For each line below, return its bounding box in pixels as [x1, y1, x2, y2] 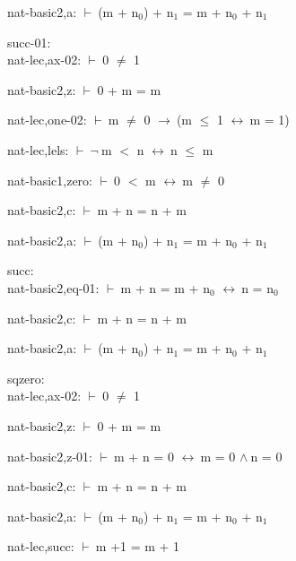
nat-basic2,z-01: [7, 446, 92, 465]
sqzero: [7, 368, 45, 387]
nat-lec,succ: [7, 537, 74, 556]
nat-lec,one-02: [7, 110, 87, 129]
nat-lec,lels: [7, 140, 69, 159]
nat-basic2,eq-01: [7, 278, 100, 297]
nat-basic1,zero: [7, 170, 93, 189]
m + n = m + [120, 278, 199, 297]
